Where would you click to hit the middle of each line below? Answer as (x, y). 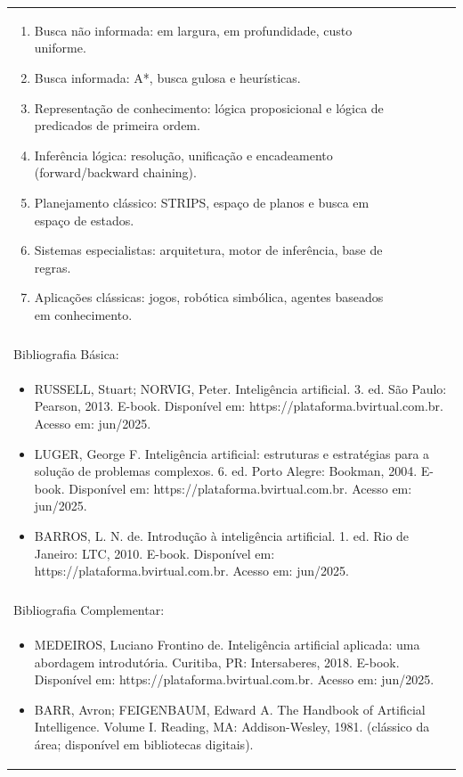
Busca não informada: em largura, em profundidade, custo (193, 30)
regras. (53, 267)
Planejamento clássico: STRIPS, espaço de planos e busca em (202, 202)
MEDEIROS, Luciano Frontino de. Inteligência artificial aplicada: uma (227, 645)
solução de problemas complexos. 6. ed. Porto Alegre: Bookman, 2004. (226, 471)
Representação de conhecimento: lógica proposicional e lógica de (209, 107)
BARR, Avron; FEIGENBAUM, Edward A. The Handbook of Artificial (230, 709)
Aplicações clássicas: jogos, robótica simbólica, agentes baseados (209, 297)
